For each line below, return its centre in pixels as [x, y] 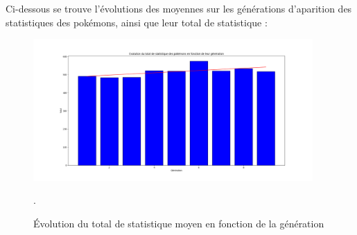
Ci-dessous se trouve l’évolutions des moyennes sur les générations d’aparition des [179, 8]
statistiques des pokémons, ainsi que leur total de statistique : [137, 22]
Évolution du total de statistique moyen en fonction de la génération [179, 223]
